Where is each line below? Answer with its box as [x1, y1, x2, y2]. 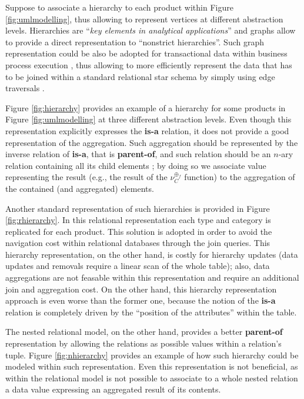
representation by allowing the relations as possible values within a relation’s [5, 337, 282, 350]
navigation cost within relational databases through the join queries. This [5, 237, 270, 249]
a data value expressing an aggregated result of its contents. [5, 383, 221, 395]
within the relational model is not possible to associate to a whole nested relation [5, 371, 298, 384]
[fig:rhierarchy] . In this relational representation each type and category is [5, 214, 271, 226]
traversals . [5, 82, 45, 94]
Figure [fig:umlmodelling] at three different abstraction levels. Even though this [5, 113, 292, 125]
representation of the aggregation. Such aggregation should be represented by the [5, 136, 298, 148]
